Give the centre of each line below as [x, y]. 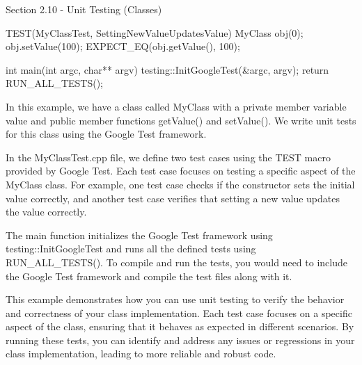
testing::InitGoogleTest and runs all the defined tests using [131, 249]
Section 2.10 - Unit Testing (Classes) [84, 9]
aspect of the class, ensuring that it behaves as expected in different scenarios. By [180, 326]
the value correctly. [46, 212]
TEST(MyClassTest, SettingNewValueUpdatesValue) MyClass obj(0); [155, 32]
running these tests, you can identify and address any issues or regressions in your [180, 340]
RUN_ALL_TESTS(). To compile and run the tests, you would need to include [176, 262]
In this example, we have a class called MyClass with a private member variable [176, 106]
